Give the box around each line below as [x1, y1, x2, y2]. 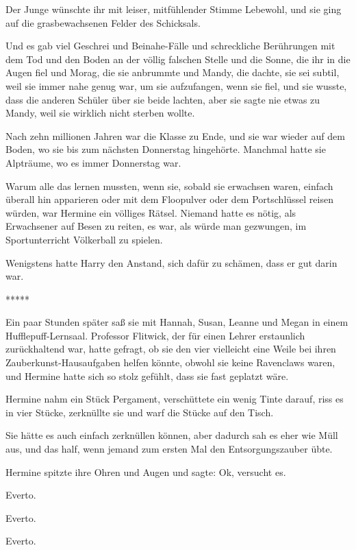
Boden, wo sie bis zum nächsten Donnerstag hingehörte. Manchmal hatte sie [5, 142, 326, 156]
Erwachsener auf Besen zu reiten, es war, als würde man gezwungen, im [5, 219, 307, 233]
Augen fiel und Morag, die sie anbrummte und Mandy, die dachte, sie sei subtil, [5, 65, 340, 80]
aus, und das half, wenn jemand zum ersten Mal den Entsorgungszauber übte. [5, 442, 333, 456]
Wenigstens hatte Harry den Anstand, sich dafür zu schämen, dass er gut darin [5, 255, 338, 270]
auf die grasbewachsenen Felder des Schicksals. [5, 15, 201, 29]
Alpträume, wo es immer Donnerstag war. [5, 155, 181, 169]
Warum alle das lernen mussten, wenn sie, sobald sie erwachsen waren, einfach [5, 178, 333, 193]
